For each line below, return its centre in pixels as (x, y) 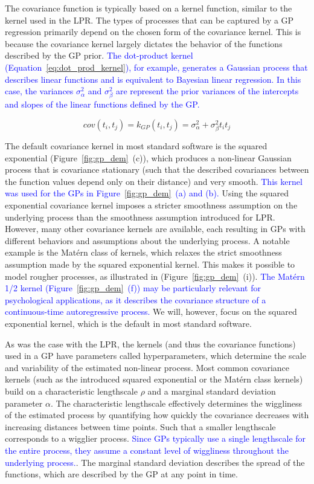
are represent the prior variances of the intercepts (207, 91)
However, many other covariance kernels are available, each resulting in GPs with (155, 229)
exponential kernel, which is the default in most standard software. (128, 323)
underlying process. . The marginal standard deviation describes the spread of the (155, 462)
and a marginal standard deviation (212, 391)
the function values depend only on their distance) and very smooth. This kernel (154, 181)
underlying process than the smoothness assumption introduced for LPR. (140, 217)
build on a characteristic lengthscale (71, 391)
